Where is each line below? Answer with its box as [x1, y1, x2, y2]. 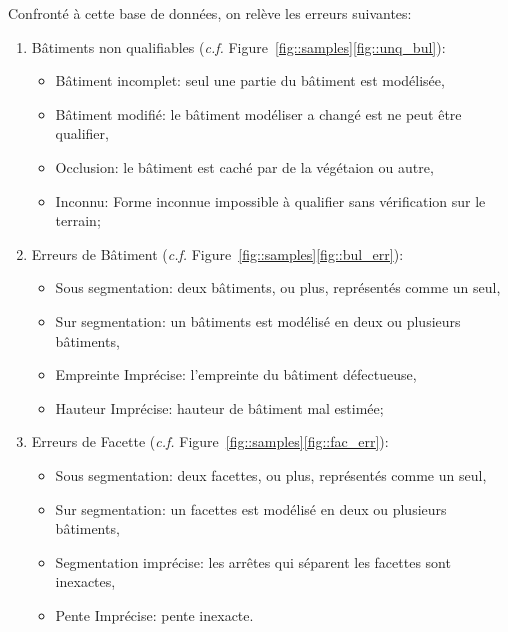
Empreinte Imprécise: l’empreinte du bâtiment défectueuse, [55, 364, 417, 385]
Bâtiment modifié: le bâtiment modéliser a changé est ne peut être [55, 103, 462, 124]
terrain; [55, 210, 101, 231]
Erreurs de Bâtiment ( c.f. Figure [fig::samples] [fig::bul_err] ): [31, 243, 404, 264]
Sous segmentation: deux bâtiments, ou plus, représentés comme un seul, [55, 277, 501, 298]
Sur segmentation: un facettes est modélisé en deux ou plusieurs [55, 498, 447, 519]
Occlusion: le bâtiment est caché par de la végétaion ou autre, [55, 156, 434, 177]
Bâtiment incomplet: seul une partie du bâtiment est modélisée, [55, 70, 445, 91]
